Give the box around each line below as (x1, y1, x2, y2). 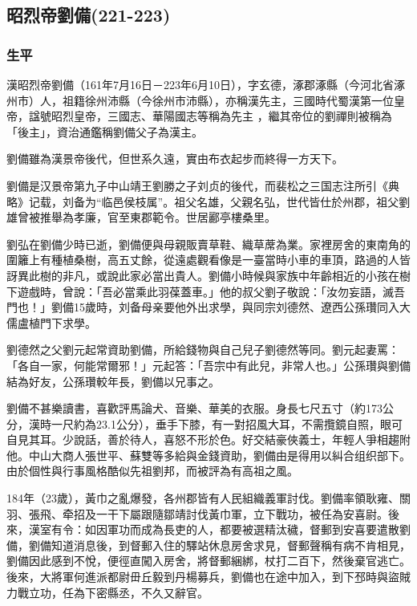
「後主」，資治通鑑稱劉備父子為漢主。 (6, 123, 203, 140)
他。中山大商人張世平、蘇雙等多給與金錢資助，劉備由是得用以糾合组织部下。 (6, 446, 411, 463)
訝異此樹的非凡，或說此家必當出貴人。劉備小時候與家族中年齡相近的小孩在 (6, 266, 399, 283)
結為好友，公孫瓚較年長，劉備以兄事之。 (6, 372, 220, 389)
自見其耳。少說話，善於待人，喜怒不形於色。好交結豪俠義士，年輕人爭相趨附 (6, 431, 411, 448)
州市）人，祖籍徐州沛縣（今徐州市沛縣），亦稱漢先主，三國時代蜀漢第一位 (6, 92, 394, 108)
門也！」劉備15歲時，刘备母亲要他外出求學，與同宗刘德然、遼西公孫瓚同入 (6, 299, 399, 315)
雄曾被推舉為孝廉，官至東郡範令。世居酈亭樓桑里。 (6, 209, 276, 226)
